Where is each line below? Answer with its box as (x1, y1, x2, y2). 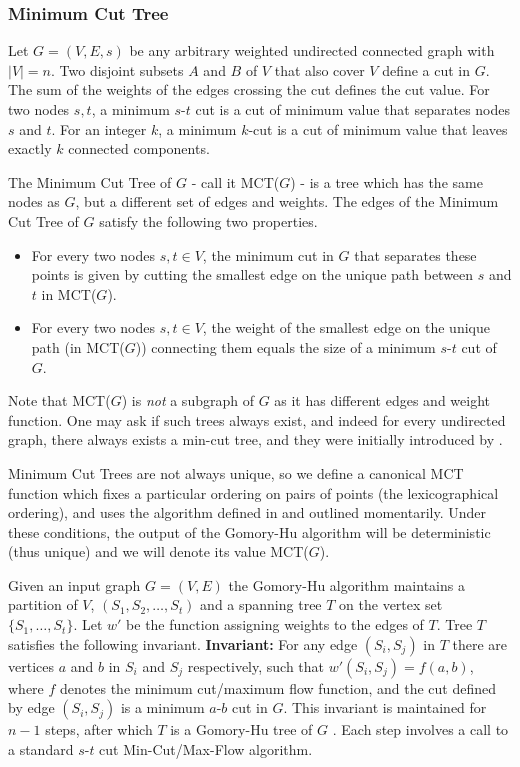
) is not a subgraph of (121, 390, 254, 411)
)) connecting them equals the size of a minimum (135, 336, 436, 357)
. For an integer (51, 118, 147, 139)
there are (452, 633, 508, 654)
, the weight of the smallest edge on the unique (202, 317, 490, 338)
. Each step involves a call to (332, 719, 509, 740)
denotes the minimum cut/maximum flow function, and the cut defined (60, 677, 497, 698)
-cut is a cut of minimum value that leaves (248, 118, 508, 139)
